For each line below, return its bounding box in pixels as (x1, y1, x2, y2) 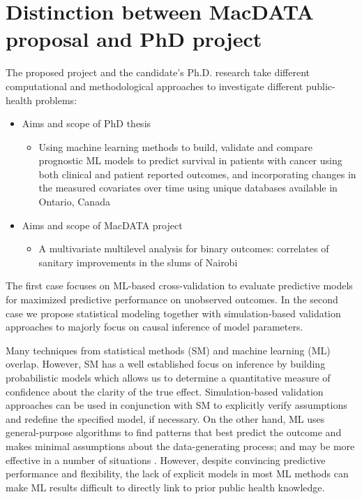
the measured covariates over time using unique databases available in (38, 180, 338, 195)
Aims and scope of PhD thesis (22, 116, 151, 131)
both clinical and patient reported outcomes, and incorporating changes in (38, 166, 356, 181)
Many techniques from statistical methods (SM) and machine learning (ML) (6, 342, 331, 357)
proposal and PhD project (6, 24, 262, 53)
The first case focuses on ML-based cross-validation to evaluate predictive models (6, 278, 353, 293)
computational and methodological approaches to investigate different (6, 78, 303, 93)
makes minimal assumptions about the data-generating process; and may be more (6, 438, 355, 453)
